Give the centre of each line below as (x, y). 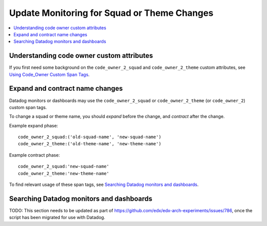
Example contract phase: (35, 155)
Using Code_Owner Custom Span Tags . (49, 74)
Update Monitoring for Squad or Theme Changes (111, 13)
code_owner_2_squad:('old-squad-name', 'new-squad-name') (90, 137)
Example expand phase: (34, 125)
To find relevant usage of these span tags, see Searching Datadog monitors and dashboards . (104, 185)
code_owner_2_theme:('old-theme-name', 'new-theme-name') (90, 144)
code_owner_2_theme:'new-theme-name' (64, 173)
